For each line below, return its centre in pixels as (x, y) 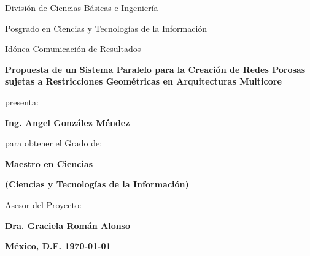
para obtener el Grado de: (54, 143)
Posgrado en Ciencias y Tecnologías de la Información (106, 28)
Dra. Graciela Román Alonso (68, 225)
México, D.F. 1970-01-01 (58, 246)
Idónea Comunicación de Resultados (73, 49)
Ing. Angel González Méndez (68, 122)
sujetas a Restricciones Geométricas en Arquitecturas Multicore (143, 81)
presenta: (22, 101)
